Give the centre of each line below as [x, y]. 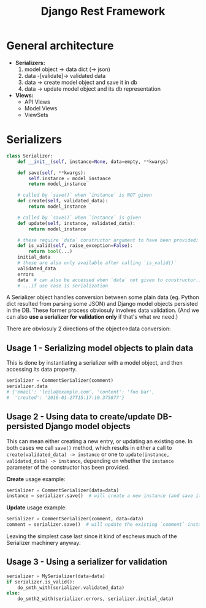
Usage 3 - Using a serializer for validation [87, 562]
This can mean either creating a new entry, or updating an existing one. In [100, 441]
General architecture [60, 46]
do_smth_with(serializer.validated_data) [71, 587]
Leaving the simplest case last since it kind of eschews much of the [92, 536]
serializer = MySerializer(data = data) [56, 576]
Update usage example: [37, 507]
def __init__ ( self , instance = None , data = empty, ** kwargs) [93, 161]
